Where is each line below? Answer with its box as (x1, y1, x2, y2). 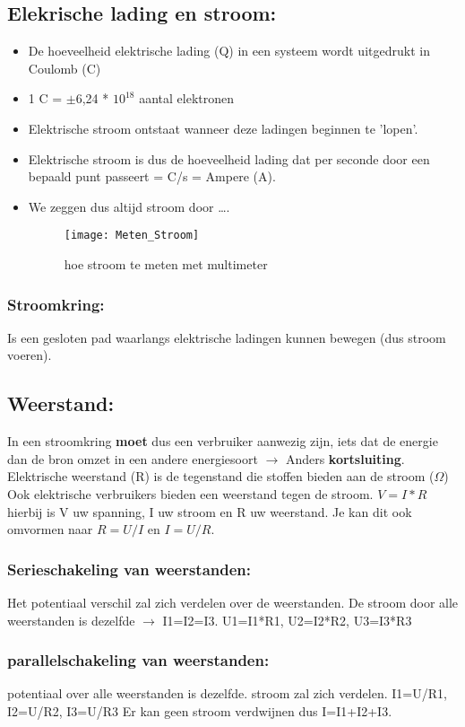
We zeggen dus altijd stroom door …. (28, 197, 230, 215)
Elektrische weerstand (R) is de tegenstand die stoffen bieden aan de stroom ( (7, 467, 435, 486)
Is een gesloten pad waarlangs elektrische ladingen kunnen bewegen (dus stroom (7, 328, 446, 346)
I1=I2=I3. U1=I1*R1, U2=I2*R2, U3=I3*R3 (162, 610, 412, 629)
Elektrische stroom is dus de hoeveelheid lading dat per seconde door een (28, 149, 430, 168)
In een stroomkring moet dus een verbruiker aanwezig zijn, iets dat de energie (7, 432, 438, 451)
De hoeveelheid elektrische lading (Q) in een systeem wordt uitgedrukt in (28, 41, 430, 60)
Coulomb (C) (28, 58, 101, 77)
